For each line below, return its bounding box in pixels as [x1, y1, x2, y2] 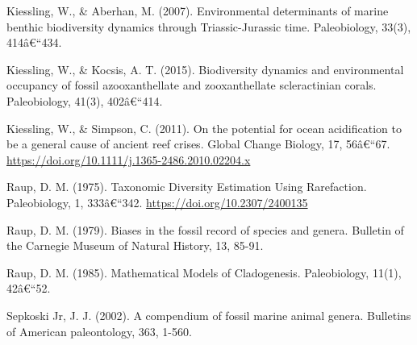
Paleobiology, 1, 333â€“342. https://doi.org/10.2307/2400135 [6, 193, 308, 210]
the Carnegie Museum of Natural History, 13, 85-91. [6, 237, 264, 254]
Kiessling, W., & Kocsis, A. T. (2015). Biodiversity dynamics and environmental [6, 60, 404, 77]
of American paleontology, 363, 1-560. [6, 322, 192, 339]
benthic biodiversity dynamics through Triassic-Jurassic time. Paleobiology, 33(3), [6, 18, 411, 35]
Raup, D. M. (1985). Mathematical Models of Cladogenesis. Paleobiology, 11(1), [6, 264, 402, 281]
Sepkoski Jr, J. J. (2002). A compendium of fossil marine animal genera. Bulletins [6, 306, 411, 323]
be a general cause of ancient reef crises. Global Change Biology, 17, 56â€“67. [6, 135, 390, 152]
